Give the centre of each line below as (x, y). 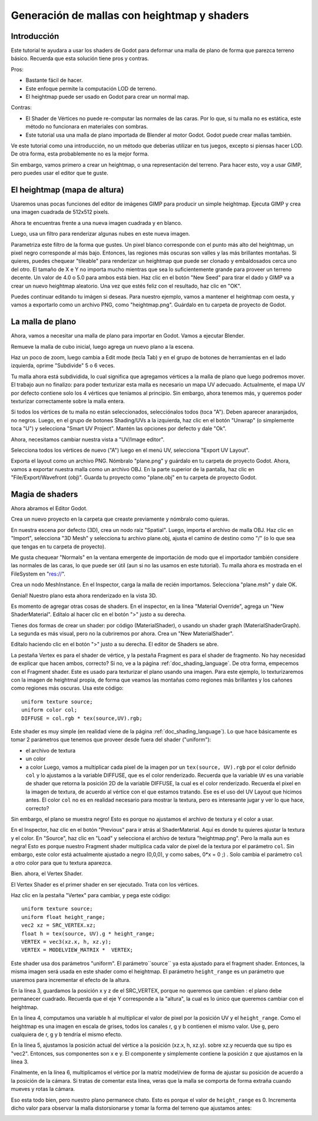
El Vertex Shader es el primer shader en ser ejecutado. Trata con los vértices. (105, 884)
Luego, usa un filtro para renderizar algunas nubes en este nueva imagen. (101, 234)
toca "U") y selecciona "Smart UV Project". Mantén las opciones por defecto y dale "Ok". (119, 429)
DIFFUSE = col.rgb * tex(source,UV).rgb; (82, 718)
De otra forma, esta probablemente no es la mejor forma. (80, 154)
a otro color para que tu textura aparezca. (62, 862)
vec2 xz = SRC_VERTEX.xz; (59, 925)
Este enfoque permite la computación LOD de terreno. (91, 88)
